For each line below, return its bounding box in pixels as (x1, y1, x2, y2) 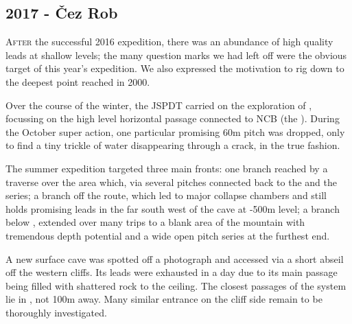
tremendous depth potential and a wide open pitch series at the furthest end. (5, 228, 330, 242)
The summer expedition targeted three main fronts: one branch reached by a (5, 161, 328, 175)
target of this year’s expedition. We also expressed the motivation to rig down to (5, 61, 344, 76)
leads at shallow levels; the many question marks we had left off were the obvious (5, 47, 347, 62)
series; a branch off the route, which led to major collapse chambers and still (5, 188, 327, 202)
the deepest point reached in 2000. (5, 74, 150, 89)
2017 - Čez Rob (5, 2, 118, 23)
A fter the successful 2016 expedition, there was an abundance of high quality (5, 34, 333, 49)
